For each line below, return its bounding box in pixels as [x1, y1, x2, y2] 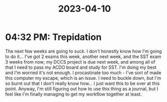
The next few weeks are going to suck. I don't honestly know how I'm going [5, 48, 162, 54]
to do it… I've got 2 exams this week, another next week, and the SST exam [5, 54, 161, 60]
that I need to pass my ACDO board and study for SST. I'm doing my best [5, 64, 157, 70]
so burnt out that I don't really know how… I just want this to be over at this [5, 80, 160, 86]
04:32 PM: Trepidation [5, 31, 102, 43]
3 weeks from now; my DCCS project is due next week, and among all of [5, 59, 155, 65]
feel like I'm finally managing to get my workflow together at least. [5, 91, 142, 97]
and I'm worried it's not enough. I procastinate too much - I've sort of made [5, 69, 161, 76]
